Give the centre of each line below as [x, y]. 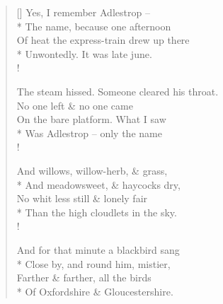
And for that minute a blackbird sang [98, 249]
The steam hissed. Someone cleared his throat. [118, 91]
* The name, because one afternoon [94, 26]
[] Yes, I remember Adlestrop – [83, 12]
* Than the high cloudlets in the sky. [97, 212]
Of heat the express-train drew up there [103, 40]
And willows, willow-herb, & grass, [92, 170]
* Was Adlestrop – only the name [89, 133]
